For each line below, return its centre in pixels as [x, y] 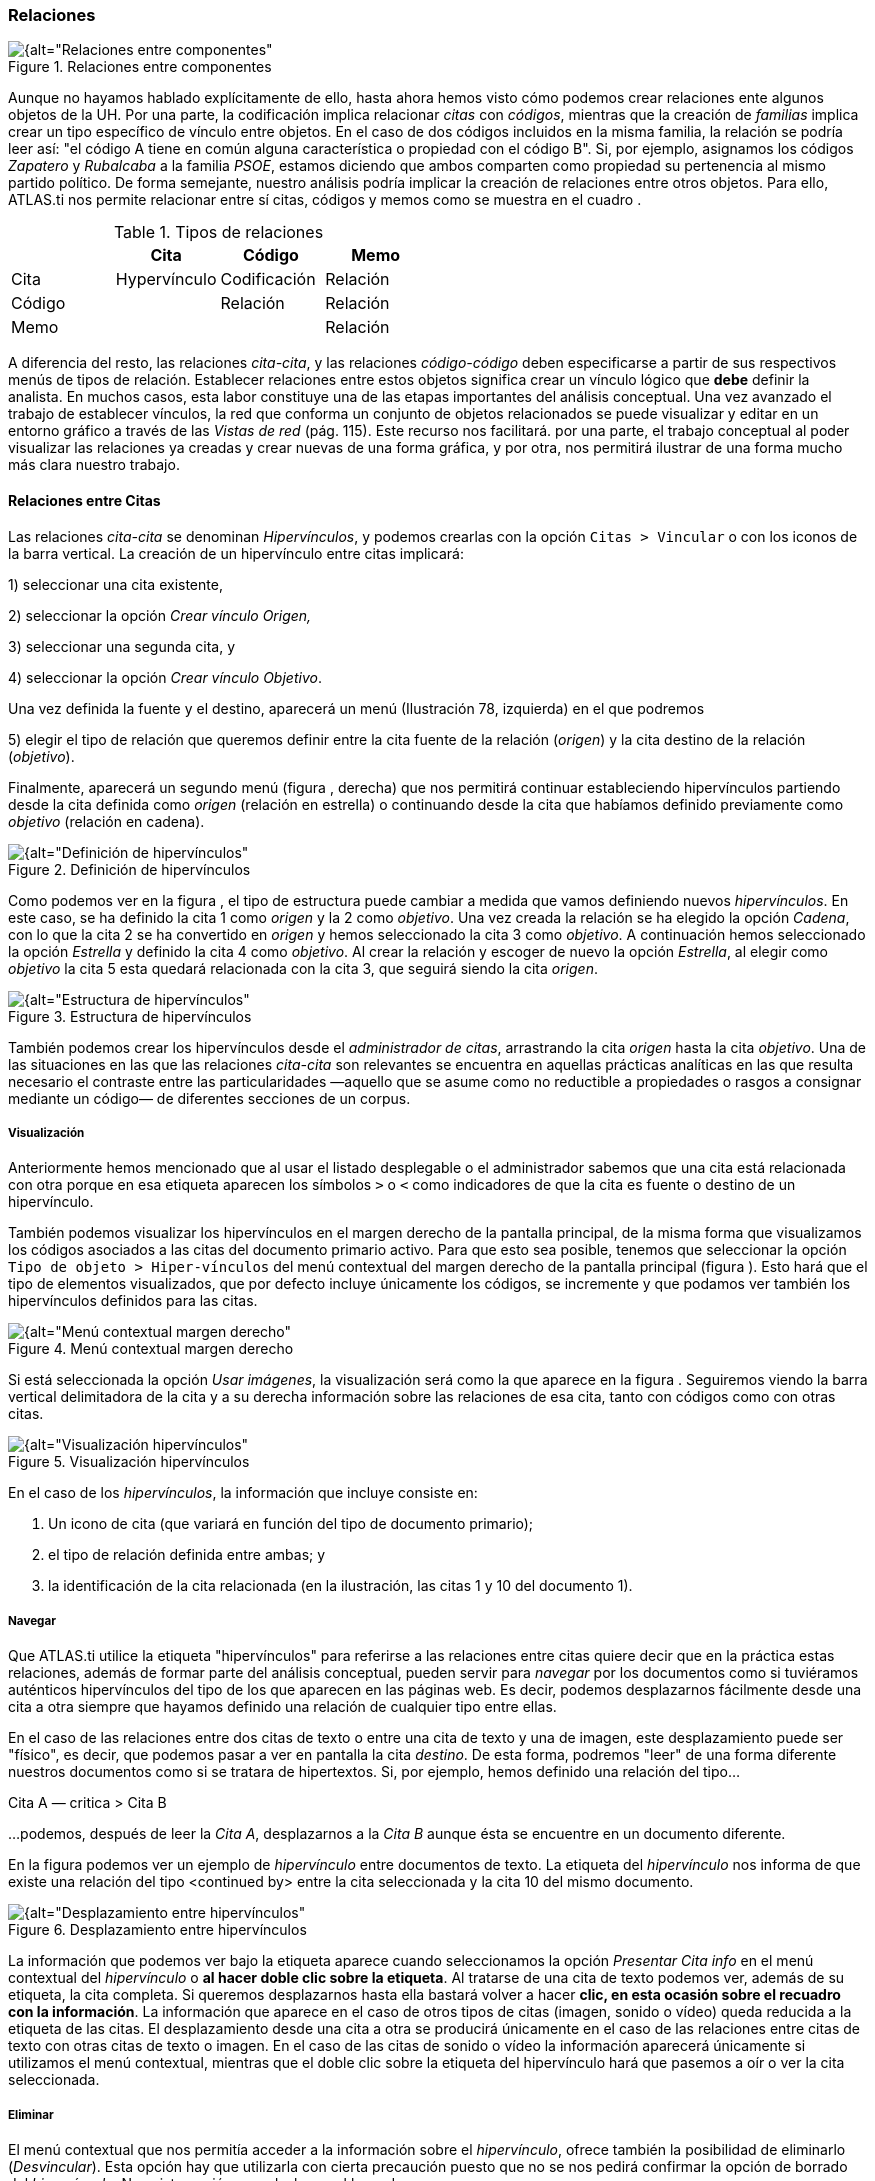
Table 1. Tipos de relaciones [218, 232]
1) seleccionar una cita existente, [115, 584]
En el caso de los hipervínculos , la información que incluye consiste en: [243, 1493]
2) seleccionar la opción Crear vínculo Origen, [160, 615]
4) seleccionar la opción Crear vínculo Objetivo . [165, 677]
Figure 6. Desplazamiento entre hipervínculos [157, 1930]
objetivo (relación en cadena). [106, 821]
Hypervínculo [166, 279]
